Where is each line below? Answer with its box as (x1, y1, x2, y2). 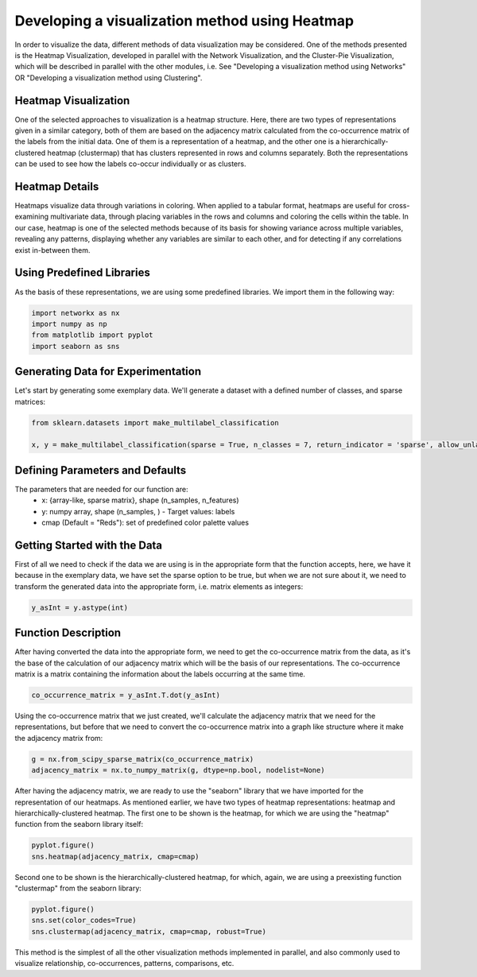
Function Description (14, 626, 122, 640)
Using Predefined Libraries (14, 266, 150, 280)
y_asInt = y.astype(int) (31, 603, 129, 612)
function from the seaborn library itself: (14, 820, 144, 829)
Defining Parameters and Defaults (14, 463, 187, 477)
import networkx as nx (31, 308, 120, 317)
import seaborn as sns (31, 342, 120, 351)
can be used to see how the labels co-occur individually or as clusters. (14, 159, 246, 169)
